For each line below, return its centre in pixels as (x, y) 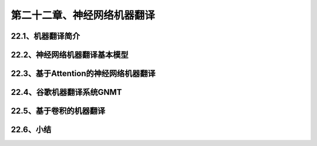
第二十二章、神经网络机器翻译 (83, 15)
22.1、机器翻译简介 (45, 36)
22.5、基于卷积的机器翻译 (58, 111)
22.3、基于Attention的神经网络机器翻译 (83, 74)
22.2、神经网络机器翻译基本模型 (70, 55)
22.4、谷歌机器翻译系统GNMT (67, 92)
